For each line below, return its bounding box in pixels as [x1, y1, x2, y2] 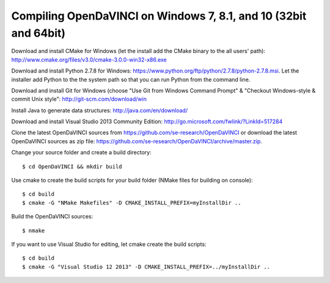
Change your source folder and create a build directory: [11, 149, 152, 156]
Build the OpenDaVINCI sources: [11, 213, 94, 220]
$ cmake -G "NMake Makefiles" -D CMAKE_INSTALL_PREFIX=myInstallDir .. [22, 199, 241, 206]
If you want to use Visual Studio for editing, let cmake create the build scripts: [11, 240, 207, 248]
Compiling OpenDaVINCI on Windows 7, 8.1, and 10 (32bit [11, 9, 307, 23]
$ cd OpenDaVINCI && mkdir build [22, 163, 122, 170]
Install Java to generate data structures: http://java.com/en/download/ [11, 107, 188, 114]
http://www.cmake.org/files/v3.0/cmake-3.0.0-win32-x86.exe [11, 56, 167, 63]
